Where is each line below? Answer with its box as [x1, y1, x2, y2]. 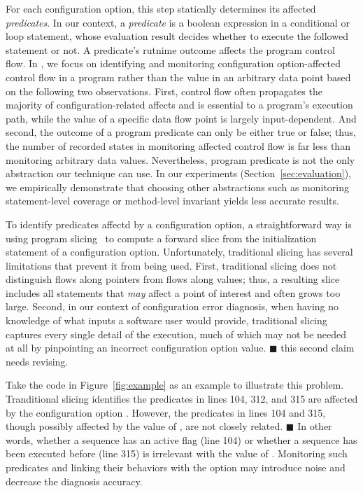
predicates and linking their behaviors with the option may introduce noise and [6, 460, 346, 474]
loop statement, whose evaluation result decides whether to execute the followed [6, 29, 348, 43]
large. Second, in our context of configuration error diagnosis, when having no [6, 299, 339, 314]
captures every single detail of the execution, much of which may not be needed [6, 326, 347, 341]
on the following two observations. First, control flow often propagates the [6, 83, 322, 98]
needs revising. [6, 354, 69, 368]
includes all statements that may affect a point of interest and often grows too [6, 285, 341, 300]
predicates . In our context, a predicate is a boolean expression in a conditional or [6, 15, 350, 29]
